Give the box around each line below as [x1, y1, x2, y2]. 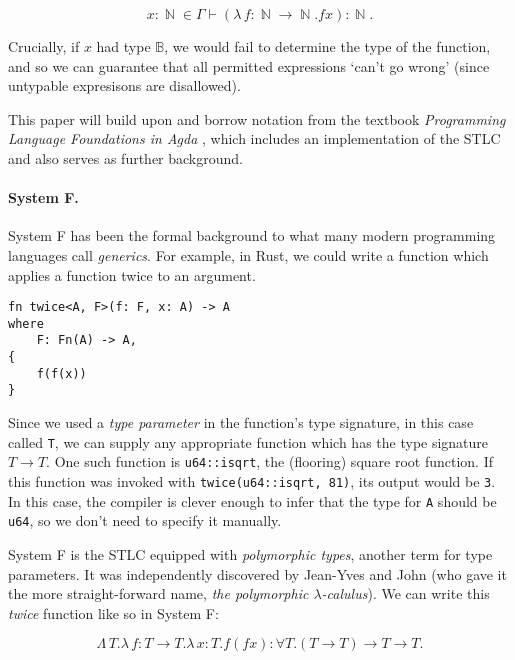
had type [96, 36, 151, 56]
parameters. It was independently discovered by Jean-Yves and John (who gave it [8, 563, 507, 584]
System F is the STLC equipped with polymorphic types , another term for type [8, 543, 493, 564]
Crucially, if [8, 36, 80, 56]
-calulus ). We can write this [321, 583, 490, 604]
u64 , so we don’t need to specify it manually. [8, 510, 282, 531]
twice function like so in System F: [8, 602, 219, 623]
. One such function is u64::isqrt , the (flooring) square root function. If [46, 451, 493, 472]
